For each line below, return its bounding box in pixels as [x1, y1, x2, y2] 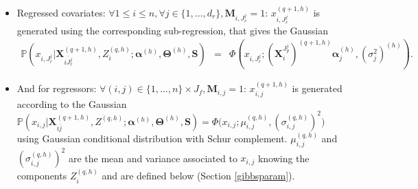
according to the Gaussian [16, 96, 127, 111]
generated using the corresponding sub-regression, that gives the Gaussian [16, 23, 328, 37]
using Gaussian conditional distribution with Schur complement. [16, 131, 288, 146]
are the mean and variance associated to [68, 151, 237, 165]
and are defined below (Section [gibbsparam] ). [102, 168, 295, 183]
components [16, 168, 67, 183]
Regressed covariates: [16, 5, 106, 19]
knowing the [257, 151, 310, 165]
